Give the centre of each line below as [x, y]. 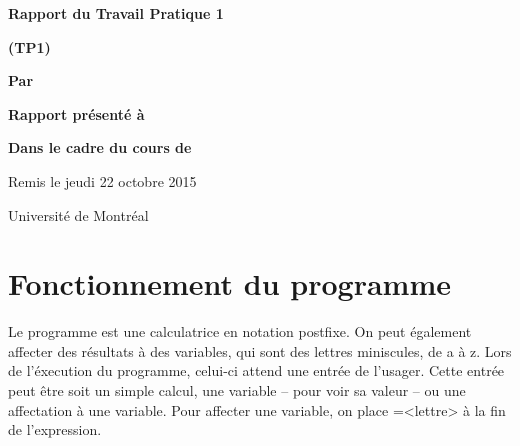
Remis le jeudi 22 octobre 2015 [102, 180]
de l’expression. [55, 429]
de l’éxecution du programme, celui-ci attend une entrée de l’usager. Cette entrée [256, 370]
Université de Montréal [78, 214]
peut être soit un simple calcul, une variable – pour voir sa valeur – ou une [237, 390]
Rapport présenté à [76, 113]
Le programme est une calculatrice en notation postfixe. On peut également [240, 331]
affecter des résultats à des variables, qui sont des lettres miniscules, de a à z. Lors [260, 350]
